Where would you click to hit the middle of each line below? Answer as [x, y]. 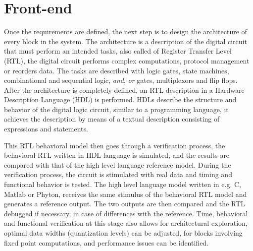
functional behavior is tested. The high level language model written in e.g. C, [123, 184]
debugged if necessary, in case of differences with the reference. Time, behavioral [126, 213]
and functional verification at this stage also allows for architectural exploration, [126, 223]
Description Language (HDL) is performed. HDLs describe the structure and [120, 99]
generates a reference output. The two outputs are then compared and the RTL [125, 204]
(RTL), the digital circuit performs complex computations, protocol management [127, 60]
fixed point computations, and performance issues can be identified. [106, 242]
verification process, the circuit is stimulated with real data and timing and [118, 174]
